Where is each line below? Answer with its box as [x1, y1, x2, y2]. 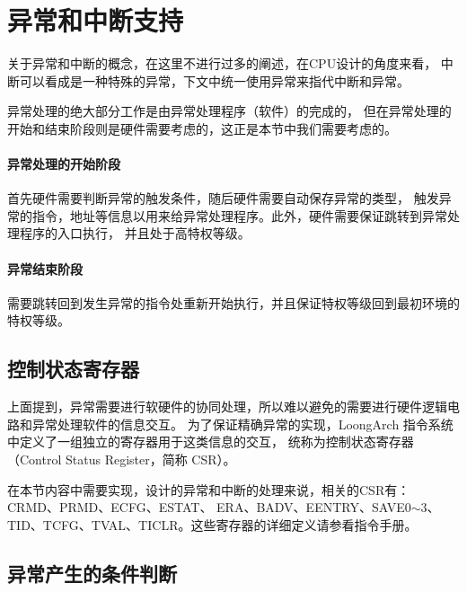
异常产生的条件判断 [7, 559, 177, 587]
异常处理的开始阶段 [7, 155, 120, 173]
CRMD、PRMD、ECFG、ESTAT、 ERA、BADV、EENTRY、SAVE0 [7, 498, 411, 517]
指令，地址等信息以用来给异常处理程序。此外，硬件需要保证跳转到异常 [31, 206, 447, 225]
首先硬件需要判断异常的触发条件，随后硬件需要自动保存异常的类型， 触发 [7, 189, 439, 208]
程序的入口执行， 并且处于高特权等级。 [19, 224, 251, 243]
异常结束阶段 [7, 259, 83, 278]
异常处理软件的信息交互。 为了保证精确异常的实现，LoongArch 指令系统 [31, 414, 454, 433]
